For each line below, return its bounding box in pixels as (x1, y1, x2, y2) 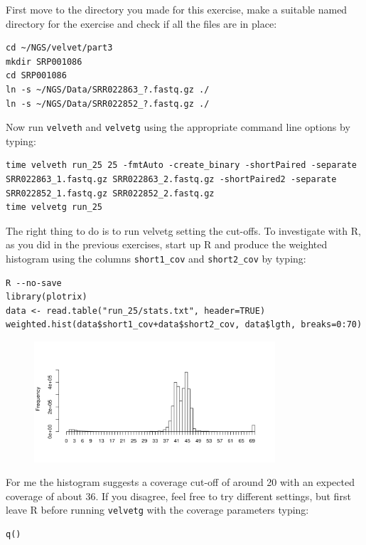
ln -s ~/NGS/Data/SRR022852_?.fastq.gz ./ (6, 98, 210, 109)
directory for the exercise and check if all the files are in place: (6, 16, 277, 31)
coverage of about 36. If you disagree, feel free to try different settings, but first (6, 488, 351, 503)
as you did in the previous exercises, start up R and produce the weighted (6, 237, 328, 252)
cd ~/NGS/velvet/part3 (6, 43, 113, 53)
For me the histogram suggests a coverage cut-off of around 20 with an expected (6, 475, 355, 490)
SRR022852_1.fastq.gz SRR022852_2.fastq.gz (6, 188, 215, 199)
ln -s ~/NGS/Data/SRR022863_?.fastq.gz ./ (6, 84, 210, 95)
